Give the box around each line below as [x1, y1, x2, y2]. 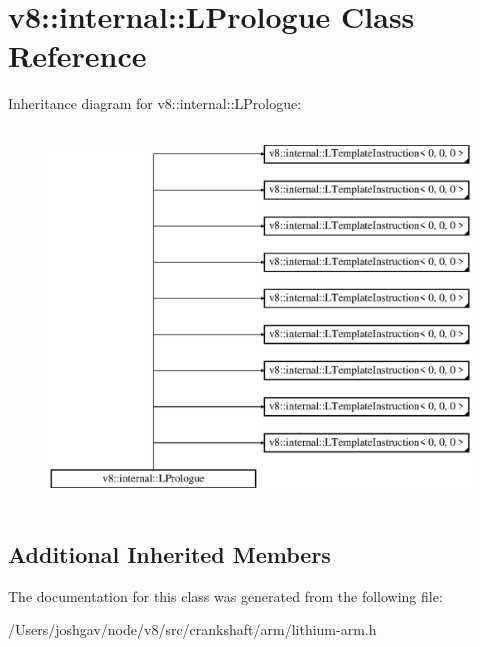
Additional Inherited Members [8, 538, 331, 569]
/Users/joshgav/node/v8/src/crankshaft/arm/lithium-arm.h [8, 619, 377, 640]
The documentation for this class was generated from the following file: [8, 585, 443, 606]
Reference [8, 35, 147, 76]
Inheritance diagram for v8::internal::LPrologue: [8, 93, 302, 114]
